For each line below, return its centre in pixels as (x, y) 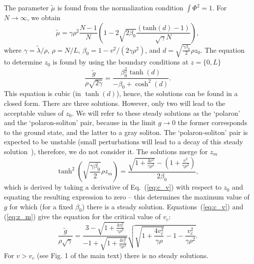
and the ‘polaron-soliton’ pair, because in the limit (80, 122)
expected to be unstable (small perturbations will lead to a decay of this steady (124, 142)
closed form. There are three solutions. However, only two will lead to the (115, 103)
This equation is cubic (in (42, 93)
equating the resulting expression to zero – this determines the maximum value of (127, 196)
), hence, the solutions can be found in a (177, 93)
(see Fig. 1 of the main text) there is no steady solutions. (123, 255)
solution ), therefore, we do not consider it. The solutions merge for (106, 151)
